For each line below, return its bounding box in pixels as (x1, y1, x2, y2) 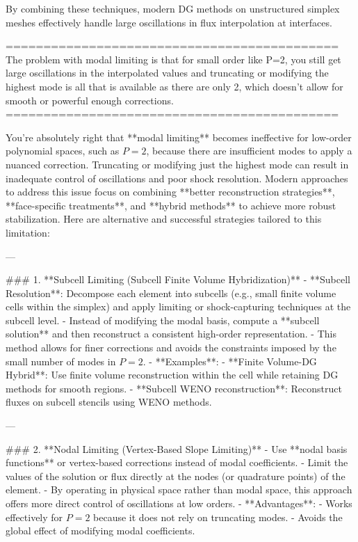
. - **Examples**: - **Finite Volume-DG (143, 353, 317, 368)
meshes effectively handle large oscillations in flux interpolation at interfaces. (6, 15, 332, 29)
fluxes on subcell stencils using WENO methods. (6, 394, 212, 409)
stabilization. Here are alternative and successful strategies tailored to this (6, 212, 322, 226)
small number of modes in (6, 353, 116, 368)
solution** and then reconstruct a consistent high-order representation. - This (6, 326, 336, 341)
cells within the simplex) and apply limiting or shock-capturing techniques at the (6, 299, 351, 314)
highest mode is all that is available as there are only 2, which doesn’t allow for (6, 79, 343, 93)
